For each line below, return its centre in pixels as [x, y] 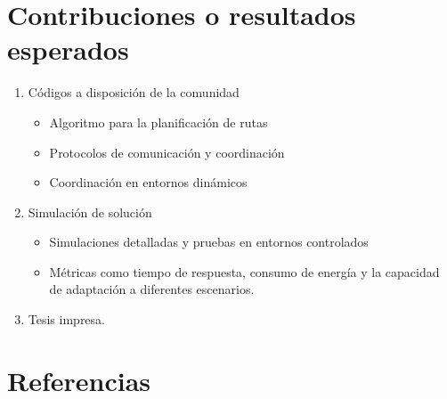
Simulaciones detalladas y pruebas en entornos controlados [209, 242]
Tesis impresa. [66, 319]
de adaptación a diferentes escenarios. [152, 289]
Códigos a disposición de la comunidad [134, 92]
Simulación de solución [90, 212]
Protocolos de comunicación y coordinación [167, 152]
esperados [68, 49]
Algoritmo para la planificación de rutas [158, 122]
